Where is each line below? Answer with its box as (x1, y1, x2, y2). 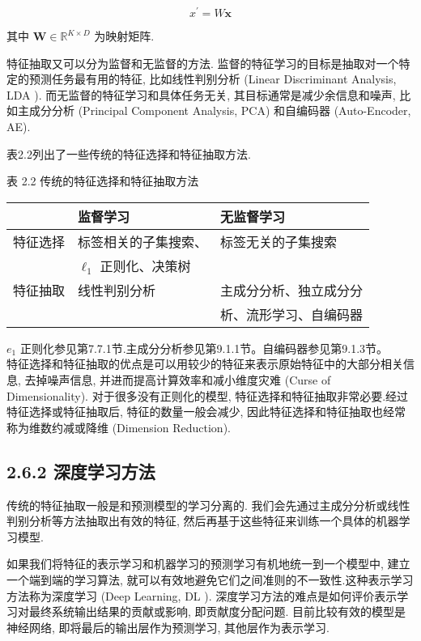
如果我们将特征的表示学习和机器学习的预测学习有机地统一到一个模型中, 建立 (6, 555, 410, 572)
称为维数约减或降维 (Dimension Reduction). (6, 418, 231, 435)
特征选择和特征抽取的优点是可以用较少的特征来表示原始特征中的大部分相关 (6, 355, 403, 372)
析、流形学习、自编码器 (220, 304, 364, 324)
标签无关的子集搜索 (220, 231, 338, 251)
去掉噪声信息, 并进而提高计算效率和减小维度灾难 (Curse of (24, 371, 331, 388)
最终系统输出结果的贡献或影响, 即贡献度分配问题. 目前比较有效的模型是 (28, 603, 406, 620)
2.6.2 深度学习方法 (6, 458, 155, 483)
